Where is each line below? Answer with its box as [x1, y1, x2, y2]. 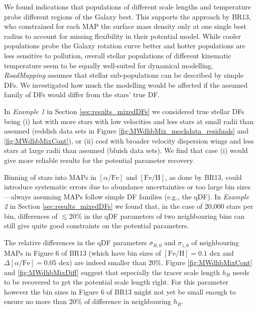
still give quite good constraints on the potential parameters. [4, 220, 189, 231]
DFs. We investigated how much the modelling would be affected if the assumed [4, 79, 248, 90]
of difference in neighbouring [84, 296, 171, 307]
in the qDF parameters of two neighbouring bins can [84, 210, 245, 221]
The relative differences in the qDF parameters [4, 237, 147, 248]
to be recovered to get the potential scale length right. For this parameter [4, 277, 229, 287]
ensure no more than [4, 296, 67, 307]
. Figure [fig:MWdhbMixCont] [161, 257, 253, 268]
